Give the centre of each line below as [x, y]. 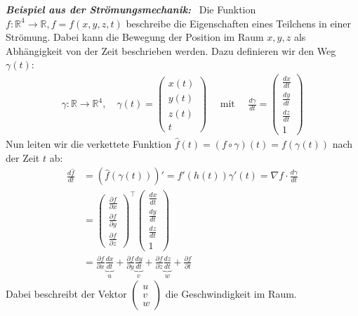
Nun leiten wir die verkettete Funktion [88, 144]
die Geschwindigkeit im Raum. [231, 294]
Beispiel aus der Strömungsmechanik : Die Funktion [131, 9]
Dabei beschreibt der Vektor [66, 294]
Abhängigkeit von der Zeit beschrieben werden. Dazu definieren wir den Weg [171, 50]
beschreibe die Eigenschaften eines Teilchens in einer [238, 23]
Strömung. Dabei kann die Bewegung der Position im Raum [135, 37]
